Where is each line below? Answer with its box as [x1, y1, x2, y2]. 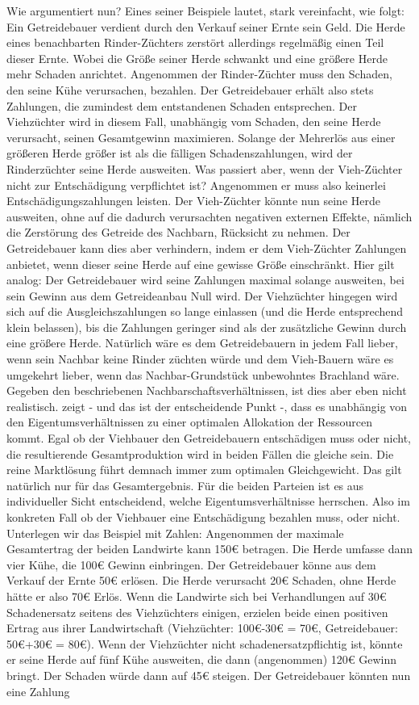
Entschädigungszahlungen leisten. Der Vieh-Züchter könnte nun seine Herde [6, 192, 380, 209]
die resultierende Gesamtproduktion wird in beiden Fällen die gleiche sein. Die [6, 445, 394, 462]
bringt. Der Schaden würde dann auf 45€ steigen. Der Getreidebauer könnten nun [6, 666, 411, 683]
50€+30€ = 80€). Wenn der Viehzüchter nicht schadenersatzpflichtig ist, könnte [6, 635, 403, 652]
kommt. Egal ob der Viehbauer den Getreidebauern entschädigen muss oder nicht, [6, 430, 411, 447]
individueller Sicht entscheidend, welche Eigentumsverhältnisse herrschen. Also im [6, 493, 410, 510]
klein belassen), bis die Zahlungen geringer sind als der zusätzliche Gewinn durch [6, 318, 407, 335]
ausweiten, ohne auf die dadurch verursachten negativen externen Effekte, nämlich [6, 208, 413, 225]
